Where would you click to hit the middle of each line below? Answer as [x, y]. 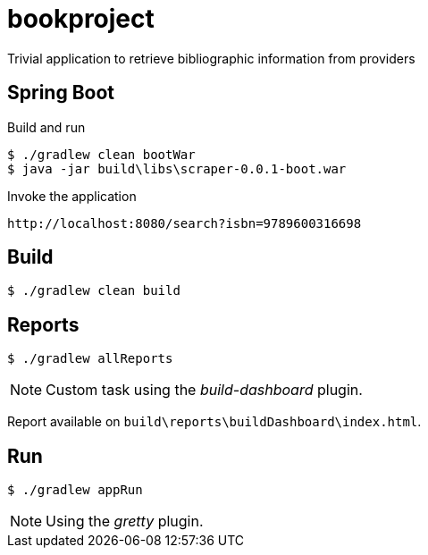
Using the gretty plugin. [125, 521]
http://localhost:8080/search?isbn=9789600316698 [185, 223]
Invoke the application [72, 196]
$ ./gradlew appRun [75, 490]
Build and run [46, 127]
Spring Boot [61, 93]
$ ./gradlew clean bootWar [101, 154]
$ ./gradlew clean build [94, 291]
